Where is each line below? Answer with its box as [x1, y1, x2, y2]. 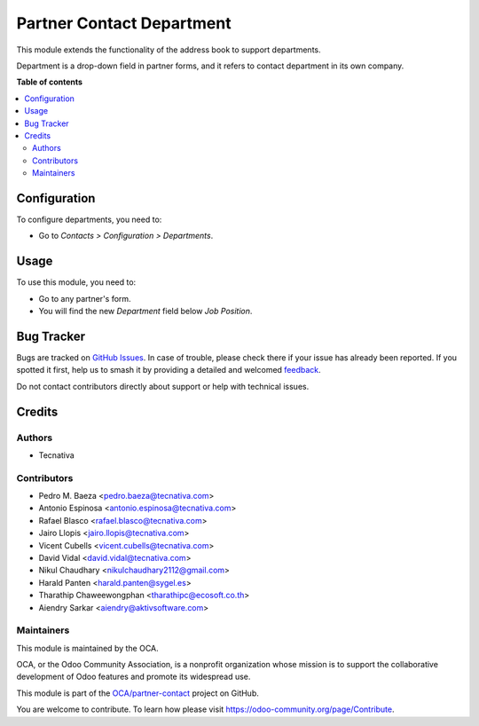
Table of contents [16, 76, 83, 88]
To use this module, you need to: [16, 277, 137, 288]
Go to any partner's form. [38, 293, 132, 304]
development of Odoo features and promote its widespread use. [16, 671, 251, 683]
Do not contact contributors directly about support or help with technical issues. [16, 381, 310, 391]
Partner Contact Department [16, 13, 232, 33]
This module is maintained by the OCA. [16, 643, 159, 653]
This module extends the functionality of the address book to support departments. [16, 44, 321, 55]
